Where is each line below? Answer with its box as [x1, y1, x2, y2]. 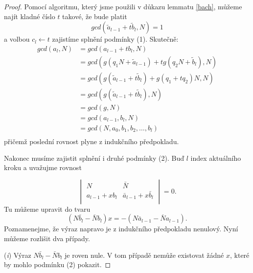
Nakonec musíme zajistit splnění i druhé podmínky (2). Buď [4, 152, 184, 163]
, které [230, 249, 250, 260]
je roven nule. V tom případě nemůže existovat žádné [65, 249, 224, 260]
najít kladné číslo [4, 11, 55, 21]
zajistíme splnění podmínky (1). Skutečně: [52, 34, 179, 44]
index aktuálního [190, 152, 241, 163]
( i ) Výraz [4, 249, 31, 260]
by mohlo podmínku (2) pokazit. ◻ [4, 259, 111, 270]
